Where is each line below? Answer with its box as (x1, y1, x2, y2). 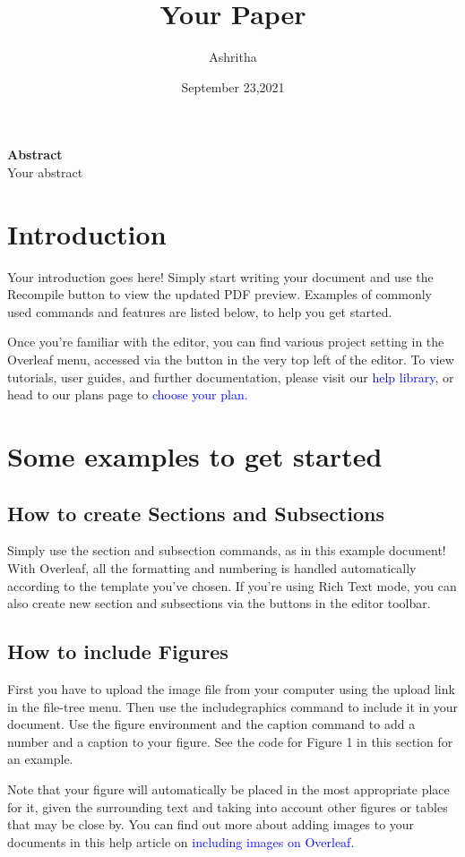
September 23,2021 (181, 77, 285, 96)
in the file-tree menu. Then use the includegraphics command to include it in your (7, 697, 459, 716)
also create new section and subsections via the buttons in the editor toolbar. (7, 594, 431, 613)
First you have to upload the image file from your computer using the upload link (7, 679, 455, 698)
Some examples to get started (7, 437, 383, 474)
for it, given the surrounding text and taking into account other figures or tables (7, 797, 448, 816)
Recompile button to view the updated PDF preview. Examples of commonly (7, 285, 432, 304)
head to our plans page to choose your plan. (7, 385, 248, 404)
